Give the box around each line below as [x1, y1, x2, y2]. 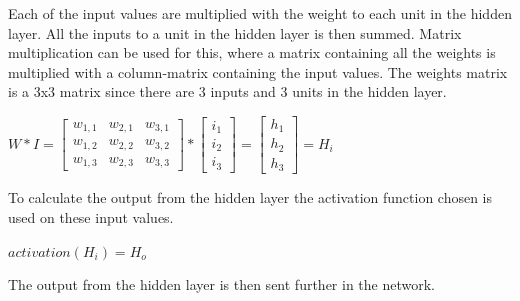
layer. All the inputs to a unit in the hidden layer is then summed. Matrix [8, 22, 462, 43]
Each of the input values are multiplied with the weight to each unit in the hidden [8, 3, 512, 23]
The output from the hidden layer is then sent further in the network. [8, 274, 435, 295]
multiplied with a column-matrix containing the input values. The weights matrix [8, 61, 508, 82]
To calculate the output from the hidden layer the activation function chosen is [8, 187, 493, 208]
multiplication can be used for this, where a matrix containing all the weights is [8, 42, 496, 63]
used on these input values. [8, 207, 174, 228]
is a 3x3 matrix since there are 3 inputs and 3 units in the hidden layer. [8, 81, 447, 102]
